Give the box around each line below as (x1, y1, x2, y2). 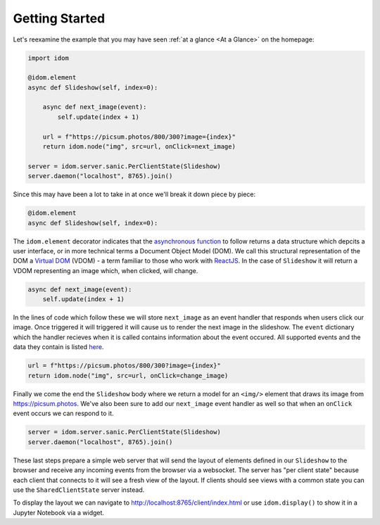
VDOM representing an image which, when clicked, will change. (13, 266, 198, 274)
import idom (27, 53, 70, 62)
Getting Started (13, 11, 106, 26)
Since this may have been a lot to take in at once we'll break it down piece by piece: (13, 190, 256, 198)
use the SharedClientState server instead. (13, 486, 145, 494)
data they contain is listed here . (13, 343, 104, 351)
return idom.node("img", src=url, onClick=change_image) (27, 372, 229, 379)
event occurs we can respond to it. (13, 409, 114, 418)
